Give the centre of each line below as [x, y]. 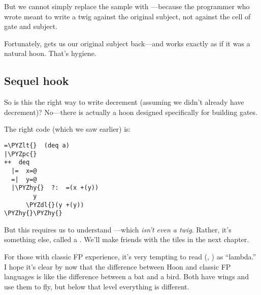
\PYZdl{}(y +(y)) [55, 205]
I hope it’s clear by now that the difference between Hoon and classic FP [118, 266]
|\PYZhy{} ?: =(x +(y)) [55, 188]
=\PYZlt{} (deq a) [37, 145]
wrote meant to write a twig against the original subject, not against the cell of [127, 16]
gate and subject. [31, 26]
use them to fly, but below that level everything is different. [97, 286]
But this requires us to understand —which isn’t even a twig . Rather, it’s [118, 229]
